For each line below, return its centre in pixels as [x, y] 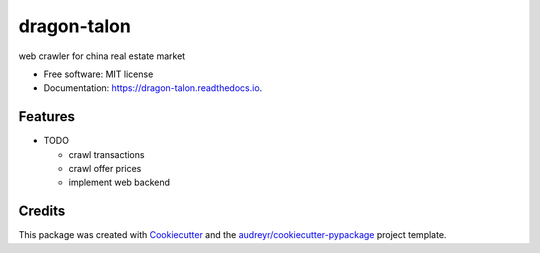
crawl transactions [106, 154]
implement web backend [119, 182]
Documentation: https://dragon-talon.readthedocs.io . [153, 88]
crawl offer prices [105, 169]
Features [46, 116]
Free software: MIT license [98, 74]
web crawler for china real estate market [102, 56]
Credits [42, 211]
